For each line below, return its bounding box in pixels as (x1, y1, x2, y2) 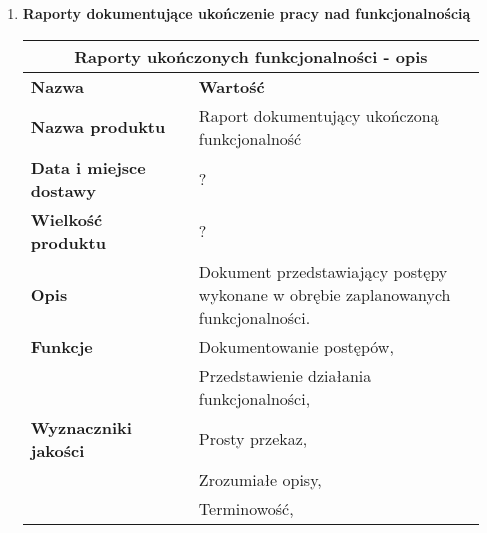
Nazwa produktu (30, 115, 166, 139)
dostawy (30, 178, 97, 202)
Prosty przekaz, (198, 427, 308, 451)
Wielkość (30, 207, 103, 231)
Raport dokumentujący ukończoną (198, 103, 439, 127)
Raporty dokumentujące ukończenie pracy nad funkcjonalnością (22, 3, 471, 23)
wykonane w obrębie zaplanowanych (198, 282, 451, 306)
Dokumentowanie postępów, (198, 334, 394, 358)
